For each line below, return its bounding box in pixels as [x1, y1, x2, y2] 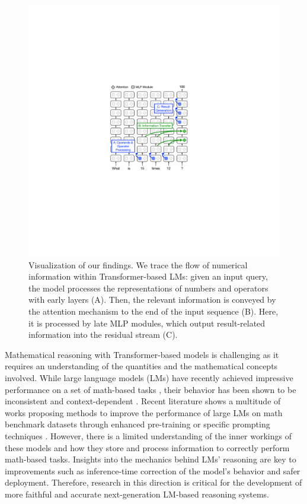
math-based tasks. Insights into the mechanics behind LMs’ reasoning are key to [5, 453, 296, 465]
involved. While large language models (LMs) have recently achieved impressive [5, 371, 293, 383]
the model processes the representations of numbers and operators [28, 281, 268, 294]
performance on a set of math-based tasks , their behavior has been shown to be [5, 383, 296, 395]
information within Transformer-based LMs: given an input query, [28, 270, 268, 283]
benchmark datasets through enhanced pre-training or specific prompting [5, 418, 270, 430]
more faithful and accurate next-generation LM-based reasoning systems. [5, 487, 270, 500]
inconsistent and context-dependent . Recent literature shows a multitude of [5, 395, 281, 407]
